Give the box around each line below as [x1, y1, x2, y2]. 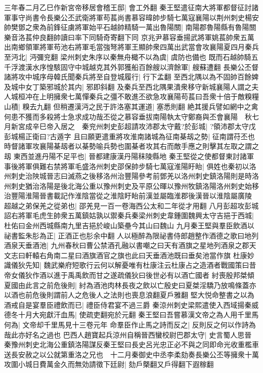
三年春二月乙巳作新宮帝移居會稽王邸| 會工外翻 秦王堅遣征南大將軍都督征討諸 [4, 2, 259, 12]
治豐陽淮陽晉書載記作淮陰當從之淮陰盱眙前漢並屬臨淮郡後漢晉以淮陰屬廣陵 [4, 190, 252, 201]
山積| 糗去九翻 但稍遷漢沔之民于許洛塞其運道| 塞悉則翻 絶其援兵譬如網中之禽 [4, 101, 258, 111]
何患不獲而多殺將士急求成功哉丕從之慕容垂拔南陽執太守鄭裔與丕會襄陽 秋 [4, 111, 252, 121]
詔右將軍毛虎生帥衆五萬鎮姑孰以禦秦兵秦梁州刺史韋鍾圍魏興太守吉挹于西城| [4, 210, 254, 221]
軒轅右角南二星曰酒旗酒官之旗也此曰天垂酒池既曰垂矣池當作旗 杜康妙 [25, 250, 254, 260]
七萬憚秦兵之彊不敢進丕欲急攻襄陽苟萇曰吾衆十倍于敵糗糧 [67, 91, 259, 102]
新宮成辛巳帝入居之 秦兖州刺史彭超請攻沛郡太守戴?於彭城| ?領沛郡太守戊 [11, 121, 256, 132]
